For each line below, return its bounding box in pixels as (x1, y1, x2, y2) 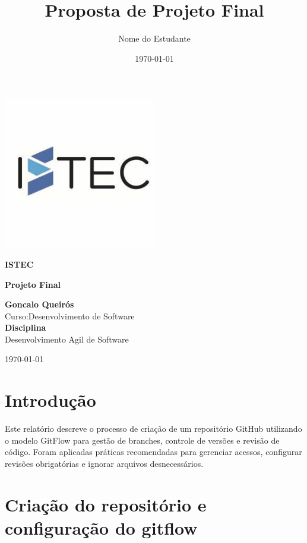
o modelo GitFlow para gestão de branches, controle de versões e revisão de (5, 434, 280, 446)
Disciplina (5, 321, 46, 334)
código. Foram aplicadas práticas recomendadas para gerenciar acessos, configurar (5, 445, 302, 458)
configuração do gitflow (5, 515, 198, 539)
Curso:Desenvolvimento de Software (5, 309, 135, 322)
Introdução (5, 388, 96, 412)
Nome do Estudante (118, 32, 191, 45)
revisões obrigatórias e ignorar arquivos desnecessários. (5, 457, 204, 469)
